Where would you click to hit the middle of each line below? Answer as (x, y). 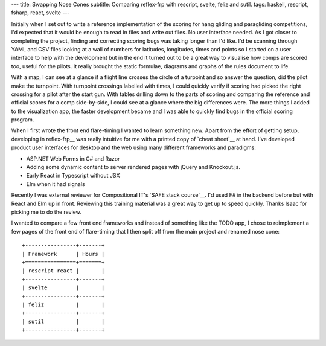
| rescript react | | (63, 271)
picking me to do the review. (46, 212)
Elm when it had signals (56, 184)
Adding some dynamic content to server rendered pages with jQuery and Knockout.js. (133, 167)
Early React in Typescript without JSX (73, 176)
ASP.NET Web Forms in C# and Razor (73, 159)
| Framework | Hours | (63, 254)
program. (23, 120)
